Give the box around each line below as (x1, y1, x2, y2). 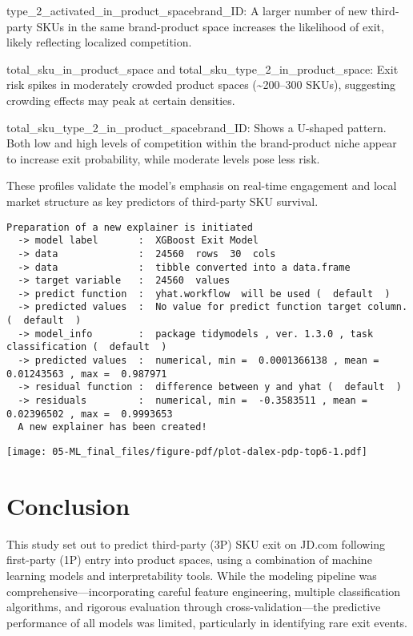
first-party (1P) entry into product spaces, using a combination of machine (6, 551, 372, 568)
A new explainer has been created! (18, 421, 207, 433)
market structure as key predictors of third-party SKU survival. (6, 192, 319, 209)
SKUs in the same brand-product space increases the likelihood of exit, (36, 18, 384, 34)
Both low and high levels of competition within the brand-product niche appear (6, 135, 397, 151)
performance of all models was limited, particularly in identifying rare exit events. (6, 614, 407, 630)
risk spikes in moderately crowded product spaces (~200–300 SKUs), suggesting (6, 76, 396, 93)
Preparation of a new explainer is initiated (6, 221, 253, 233)
